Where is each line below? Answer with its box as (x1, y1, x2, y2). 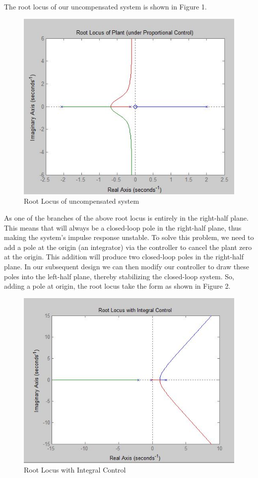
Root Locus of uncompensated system (24, 196, 139, 206)
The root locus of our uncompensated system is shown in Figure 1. (4, 1, 207, 11)
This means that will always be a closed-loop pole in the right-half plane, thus (4, 222, 242, 233)
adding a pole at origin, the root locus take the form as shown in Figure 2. (4, 281, 231, 291)
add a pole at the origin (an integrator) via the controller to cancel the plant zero (4, 241, 252, 252)
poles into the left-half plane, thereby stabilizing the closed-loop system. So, (4, 271, 234, 281)
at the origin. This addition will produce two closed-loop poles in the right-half (4, 251, 244, 262)
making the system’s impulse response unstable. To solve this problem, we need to (4, 232, 254, 242)
